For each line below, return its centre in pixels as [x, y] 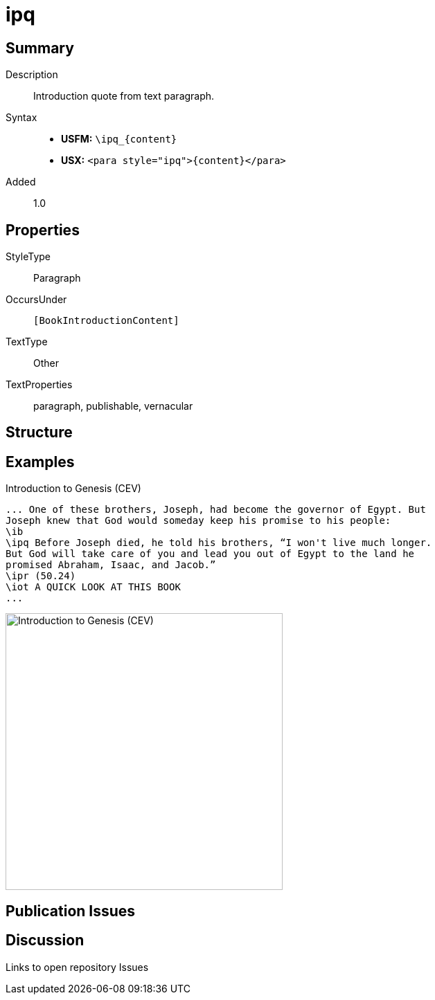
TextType [27, 342]
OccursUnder [36, 300]
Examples [40, 462]
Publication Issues [71, 911]
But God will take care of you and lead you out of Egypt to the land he [210, 554]
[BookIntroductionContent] [106, 321]
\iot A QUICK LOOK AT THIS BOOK [93, 587]
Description [32, 75]
